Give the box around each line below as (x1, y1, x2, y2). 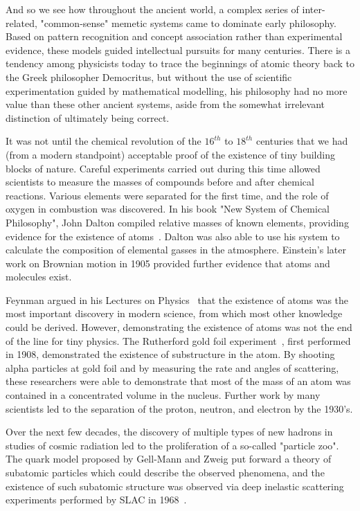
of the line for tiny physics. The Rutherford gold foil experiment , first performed (6, 333, 351, 348)
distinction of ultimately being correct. (6, 110, 170, 125)
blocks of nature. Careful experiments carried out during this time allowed (6, 161, 321, 175)
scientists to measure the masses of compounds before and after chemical (6, 174, 314, 189)
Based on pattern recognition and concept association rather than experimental (6, 29, 343, 44)
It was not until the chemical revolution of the (6, 134, 201, 148)
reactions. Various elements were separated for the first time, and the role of (6, 188, 329, 202)
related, (6, 15, 37, 30)
